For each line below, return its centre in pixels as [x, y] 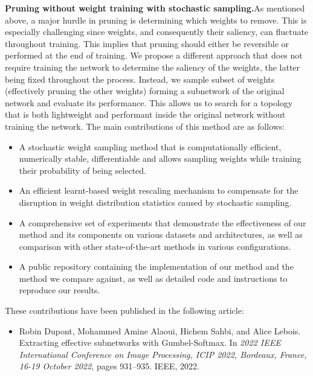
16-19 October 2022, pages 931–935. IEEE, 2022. [109, 366]
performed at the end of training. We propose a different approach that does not [154, 55]
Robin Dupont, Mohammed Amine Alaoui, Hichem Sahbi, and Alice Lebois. [160, 330]
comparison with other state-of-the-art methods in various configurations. [155, 246]
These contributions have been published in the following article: [124, 311]
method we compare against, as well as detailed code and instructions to [153, 278]
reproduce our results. [60, 290]
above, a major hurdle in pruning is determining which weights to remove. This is [156, 20]
